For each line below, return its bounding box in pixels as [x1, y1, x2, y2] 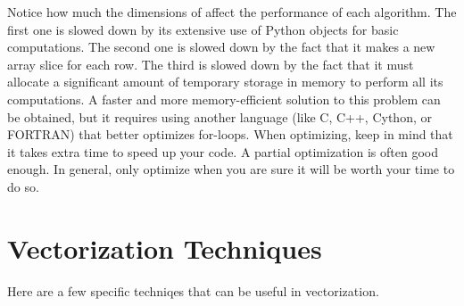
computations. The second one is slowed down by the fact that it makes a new [7, 37, 435, 56]
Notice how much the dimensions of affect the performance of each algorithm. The [7, 3, 457, 21]
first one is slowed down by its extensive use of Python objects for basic [7, 20, 399, 38]
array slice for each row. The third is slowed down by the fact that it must [7, 54, 414, 73]
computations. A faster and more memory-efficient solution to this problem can [7, 89, 441, 108]
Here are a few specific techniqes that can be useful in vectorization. [7, 281, 379, 300]
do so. [7, 177, 39, 195]
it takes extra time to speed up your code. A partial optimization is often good [7, 142, 438, 161]
